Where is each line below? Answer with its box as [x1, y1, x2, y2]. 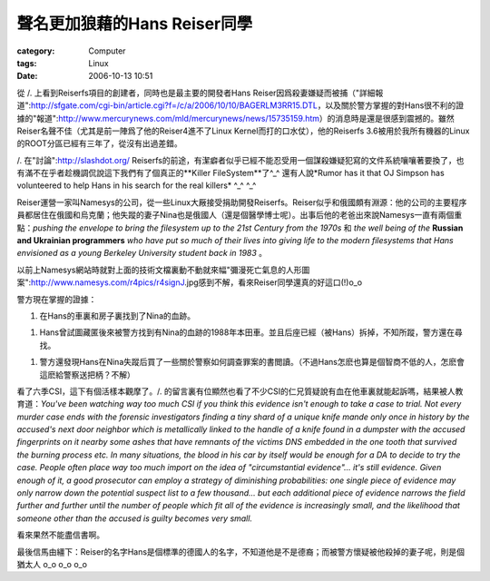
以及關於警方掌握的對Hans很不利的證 [325, 100, 465, 111]
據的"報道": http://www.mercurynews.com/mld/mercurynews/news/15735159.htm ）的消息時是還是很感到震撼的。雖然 [16, 113, 456, 123]
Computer [88, 45, 126, 56]
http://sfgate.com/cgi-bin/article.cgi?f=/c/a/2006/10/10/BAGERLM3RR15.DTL [30, 100, 318, 111]
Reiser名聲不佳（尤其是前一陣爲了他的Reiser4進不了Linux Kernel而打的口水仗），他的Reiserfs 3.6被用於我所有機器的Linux [16, 125, 470, 136]
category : [16, 45, 55, 56]
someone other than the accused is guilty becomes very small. [16, 513, 253, 524]
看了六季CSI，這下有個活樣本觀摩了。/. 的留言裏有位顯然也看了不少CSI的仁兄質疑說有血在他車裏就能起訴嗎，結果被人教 [16, 386, 464, 397]
